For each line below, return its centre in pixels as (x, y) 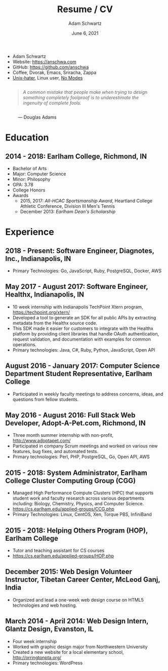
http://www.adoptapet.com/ (41, 441)
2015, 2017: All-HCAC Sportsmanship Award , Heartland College (86, 201)
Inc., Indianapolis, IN (38, 259)
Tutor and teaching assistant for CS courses (58, 550)
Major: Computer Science (39, 174)
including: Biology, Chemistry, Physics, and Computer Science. (78, 504)
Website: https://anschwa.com (45, 61)
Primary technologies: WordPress (47, 663)
